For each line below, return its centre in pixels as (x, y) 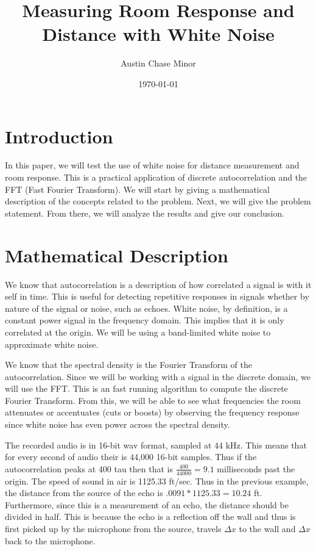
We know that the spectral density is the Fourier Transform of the (128, 365)
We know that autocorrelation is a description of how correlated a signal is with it (158, 284)
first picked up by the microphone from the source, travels (113, 529)
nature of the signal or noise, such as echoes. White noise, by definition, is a (146, 308)
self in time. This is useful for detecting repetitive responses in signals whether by (157, 296)
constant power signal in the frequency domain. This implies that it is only (145, 320)
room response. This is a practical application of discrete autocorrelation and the (156, 177)
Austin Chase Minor (158, 63)
